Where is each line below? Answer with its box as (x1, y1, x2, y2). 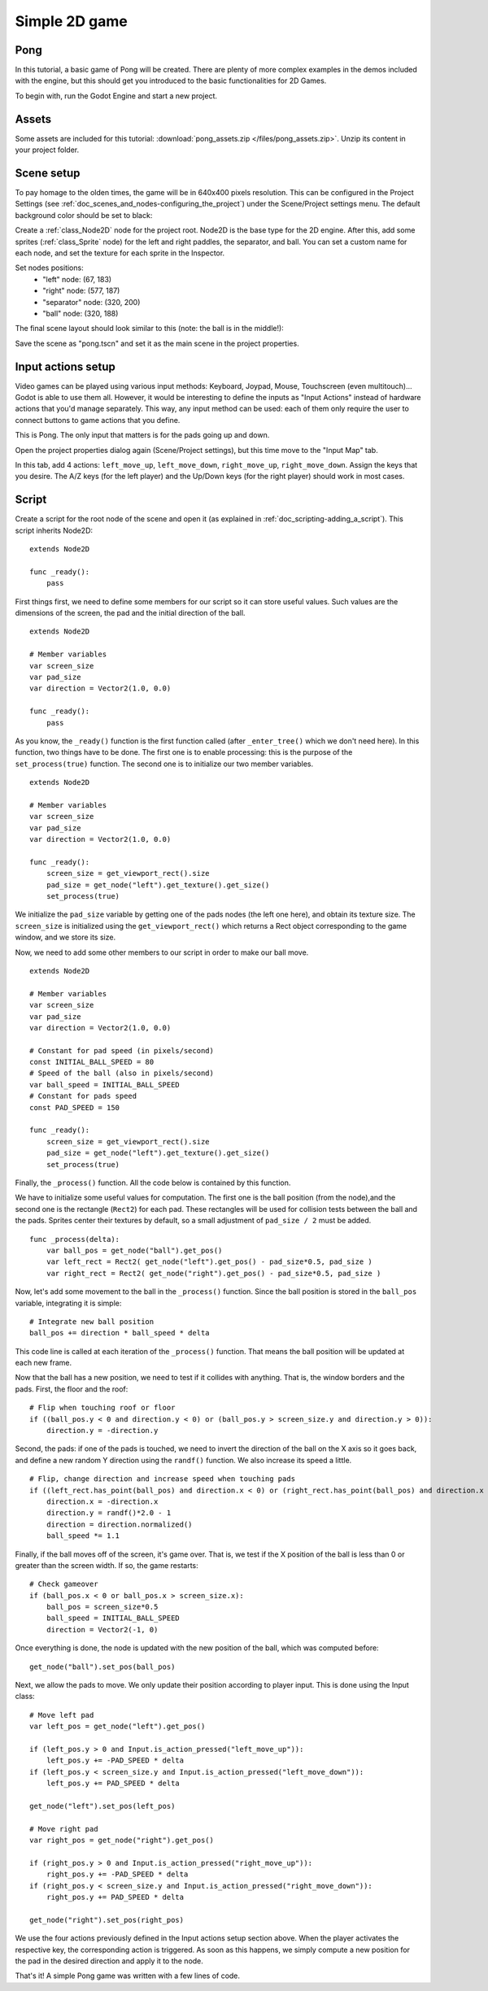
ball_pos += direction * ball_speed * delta (29, 1328, 211, 1338)
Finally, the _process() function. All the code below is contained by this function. (15, 1178, 291, 1187)
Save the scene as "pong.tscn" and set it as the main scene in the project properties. (15, 338, 300, 348)
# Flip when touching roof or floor (29, 1403, 176, 1413)
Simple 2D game (15, 12, 128, 30)
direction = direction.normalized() (46, 1519, 193, 1529)
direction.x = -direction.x (46, 1497, 159, 1506)
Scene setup (15, 166, 81, 180)
